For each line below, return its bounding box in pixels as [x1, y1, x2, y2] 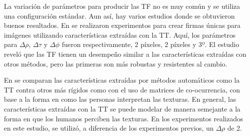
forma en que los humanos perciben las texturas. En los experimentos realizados [4, 113, 243, 123]
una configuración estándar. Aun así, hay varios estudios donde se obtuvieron [4, 10, 235, 21]
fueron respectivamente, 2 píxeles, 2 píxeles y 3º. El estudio [62, 39, 239, 49]
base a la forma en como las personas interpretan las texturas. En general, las [4, 94, 236, 104]
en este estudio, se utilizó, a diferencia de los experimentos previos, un [4, 123, 214, 133]
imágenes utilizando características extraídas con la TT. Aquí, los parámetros [4, 29, 236, 40]
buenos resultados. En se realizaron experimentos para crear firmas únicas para [4, 20, 241, 30]
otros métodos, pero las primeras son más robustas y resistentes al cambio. [4, 58, 228, 68]
